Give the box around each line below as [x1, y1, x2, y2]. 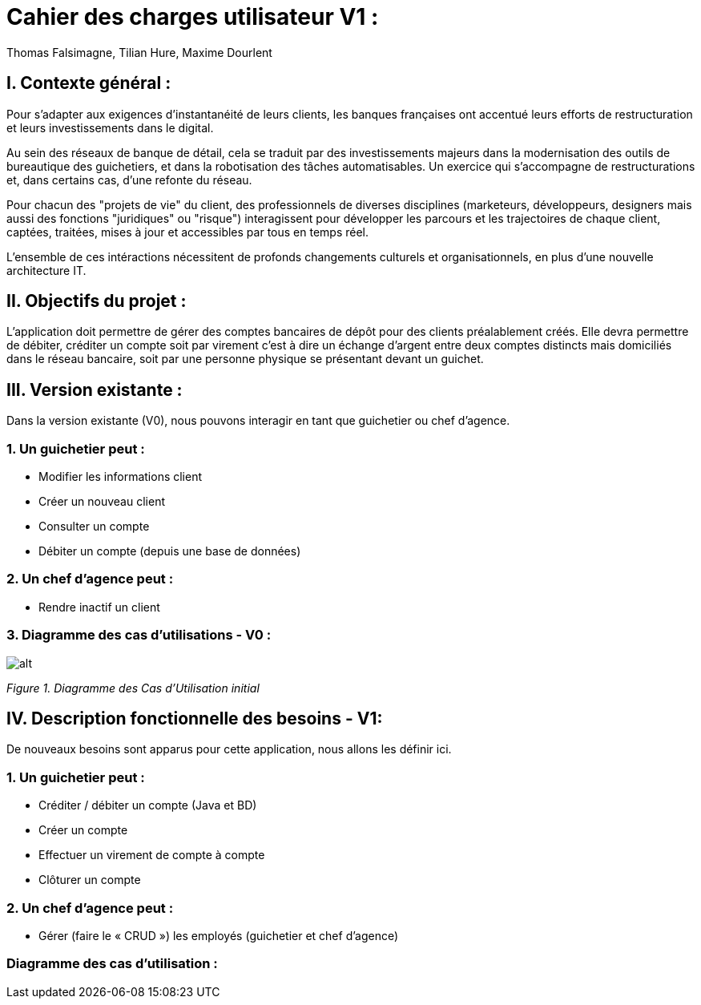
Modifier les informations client [38, 470, 203, 484]
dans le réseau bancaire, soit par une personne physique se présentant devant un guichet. [6, 352, 484, 366]
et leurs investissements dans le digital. [6, 120, 214, 135]
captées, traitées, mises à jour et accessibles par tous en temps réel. [6, 224, 369, 239]
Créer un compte [38, 823, 128, 837]
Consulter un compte [38, 519, 150, 534]
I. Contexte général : [6, 73, 171, 94]
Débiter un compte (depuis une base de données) [38, 544, 301, 559]
